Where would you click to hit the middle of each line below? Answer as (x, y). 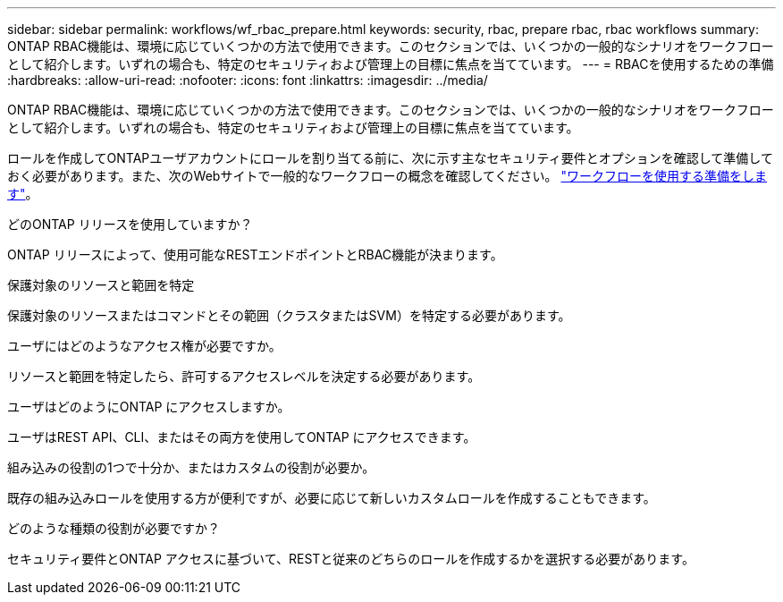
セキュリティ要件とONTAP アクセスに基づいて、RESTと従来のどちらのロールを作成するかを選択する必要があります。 (351, 559)
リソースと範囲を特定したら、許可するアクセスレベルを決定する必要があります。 (244, 376)
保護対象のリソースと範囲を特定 (101, 285)
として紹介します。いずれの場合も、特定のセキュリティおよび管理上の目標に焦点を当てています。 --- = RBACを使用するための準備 (391, 64)
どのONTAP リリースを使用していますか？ (130, 224)
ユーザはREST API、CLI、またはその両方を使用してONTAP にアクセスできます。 (242, 437)
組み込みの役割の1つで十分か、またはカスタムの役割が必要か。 (191, 467)
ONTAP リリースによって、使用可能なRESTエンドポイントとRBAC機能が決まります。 (255, 254)
